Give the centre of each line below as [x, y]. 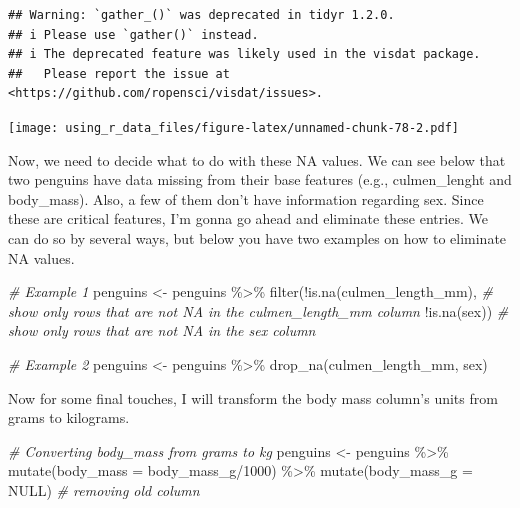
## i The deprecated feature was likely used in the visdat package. [244, 54]
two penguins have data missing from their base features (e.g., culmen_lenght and [260, 179]
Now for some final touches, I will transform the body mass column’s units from [253, 397]
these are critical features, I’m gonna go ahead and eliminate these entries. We [248, 218]
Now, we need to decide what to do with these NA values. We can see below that [257, 159]
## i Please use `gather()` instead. [133, 34]
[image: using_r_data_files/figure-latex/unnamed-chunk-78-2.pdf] [234, 127]
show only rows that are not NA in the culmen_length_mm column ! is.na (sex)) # [258, 310]
